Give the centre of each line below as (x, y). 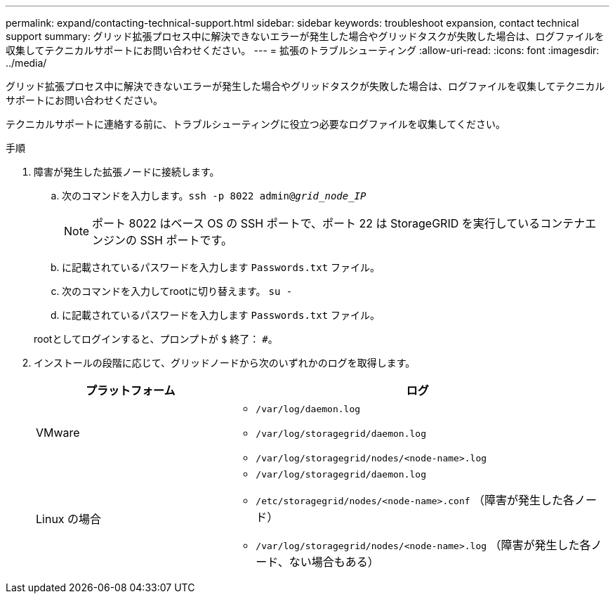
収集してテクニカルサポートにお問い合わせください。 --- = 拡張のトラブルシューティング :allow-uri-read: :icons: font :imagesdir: (303, 50)
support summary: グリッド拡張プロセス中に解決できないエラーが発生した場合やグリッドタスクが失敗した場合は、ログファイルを (305, 36)
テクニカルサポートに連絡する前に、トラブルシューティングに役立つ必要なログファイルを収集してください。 (256, 124)
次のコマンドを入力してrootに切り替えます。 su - (177, 291)
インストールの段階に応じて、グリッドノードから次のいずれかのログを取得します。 (225, 363)
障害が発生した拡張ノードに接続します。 (127, 172)
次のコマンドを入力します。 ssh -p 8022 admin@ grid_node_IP (214, 196)
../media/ (26, 63)
